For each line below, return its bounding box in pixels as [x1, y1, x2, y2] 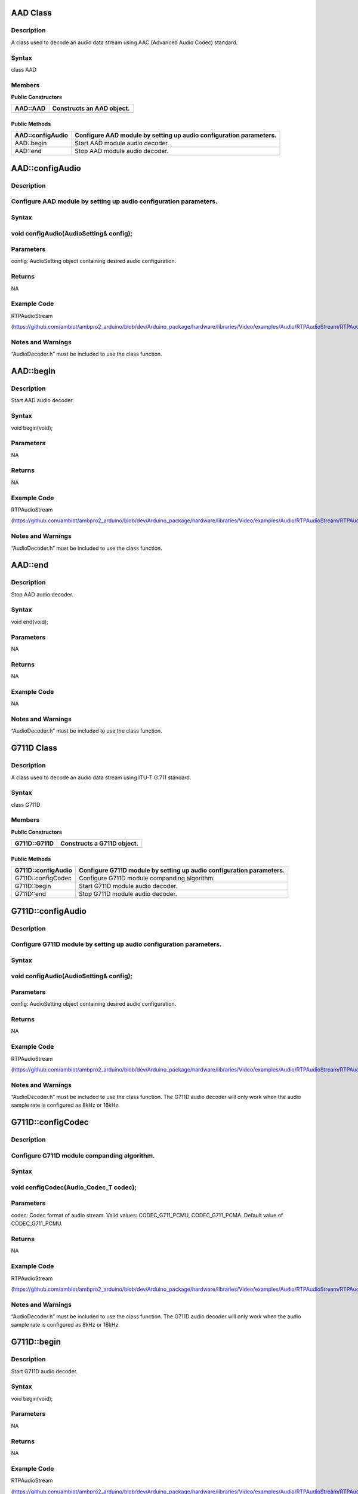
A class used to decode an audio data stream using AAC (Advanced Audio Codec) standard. [11, 39, 238, 46]
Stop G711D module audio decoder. [78, 890, 177, 898]
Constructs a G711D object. [60, 840, 138, 848]
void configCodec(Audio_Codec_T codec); [11, 1183, 137, 1192]
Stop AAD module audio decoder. [75, 147, 169, 155]
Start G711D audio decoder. [11, 1367, 78, 1374]
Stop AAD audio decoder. [11, 590, 74, 598]
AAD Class [11, 8, 52, 18]
